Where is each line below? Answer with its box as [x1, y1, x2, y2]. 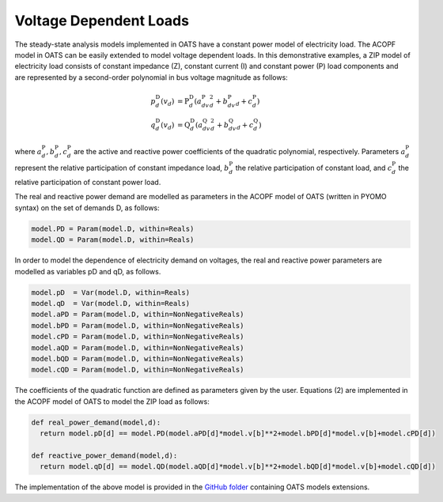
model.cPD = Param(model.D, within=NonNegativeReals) [31, 332, 244, 342]
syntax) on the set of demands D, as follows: [14, 202, 160, 213]
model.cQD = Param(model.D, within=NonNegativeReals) [31, 365, 244, 375]
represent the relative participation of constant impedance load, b [14, 163, 229, 173]
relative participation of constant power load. [14, 178, 161, 187]
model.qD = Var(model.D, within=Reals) [31, 299, 190, 308]
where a [14, 146, 43, 156]
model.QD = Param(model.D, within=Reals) [31, 236, 195, 244]
